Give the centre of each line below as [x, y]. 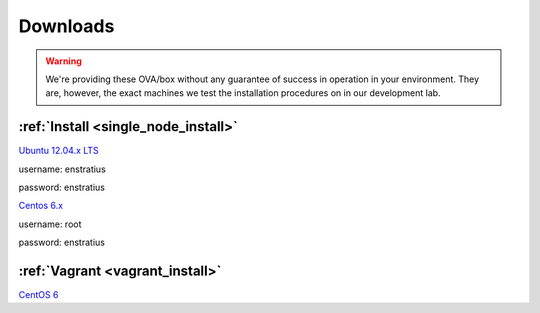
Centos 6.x [41, 206]
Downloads [66, 26]
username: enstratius [62, 169]
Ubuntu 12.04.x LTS [58, 151]
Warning [63, 61]
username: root [50, 224]
